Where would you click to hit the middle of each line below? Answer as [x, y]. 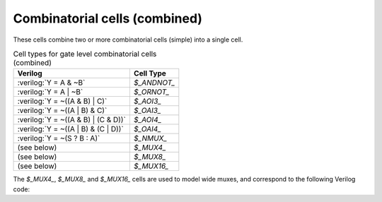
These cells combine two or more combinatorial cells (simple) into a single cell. [128, 40]
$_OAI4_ [147, 129]
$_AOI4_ [147, 120]
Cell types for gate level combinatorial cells [85, 54]
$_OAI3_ [147, 111]
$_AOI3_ [147, 101]
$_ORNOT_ [151, 92]
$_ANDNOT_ [154, 83]
